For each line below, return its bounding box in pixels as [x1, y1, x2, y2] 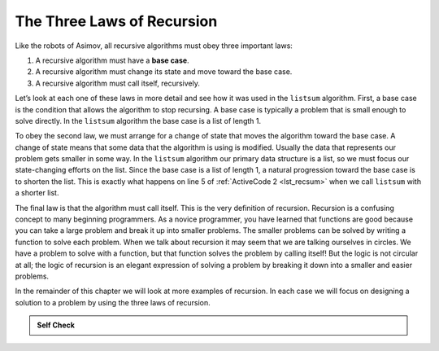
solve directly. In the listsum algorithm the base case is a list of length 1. [15, 116, 262, 125]
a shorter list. [15, 188, 59, 198]
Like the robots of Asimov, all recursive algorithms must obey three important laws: [15, 41, 293, 50]
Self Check [37, 320, 75, 330]
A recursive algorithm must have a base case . [35, 55, 190, 65]
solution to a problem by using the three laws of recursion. [15, 297, 211, 307]
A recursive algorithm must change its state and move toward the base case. [35, 67, 293, 77]
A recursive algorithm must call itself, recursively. [35, 78, 201, 88]
